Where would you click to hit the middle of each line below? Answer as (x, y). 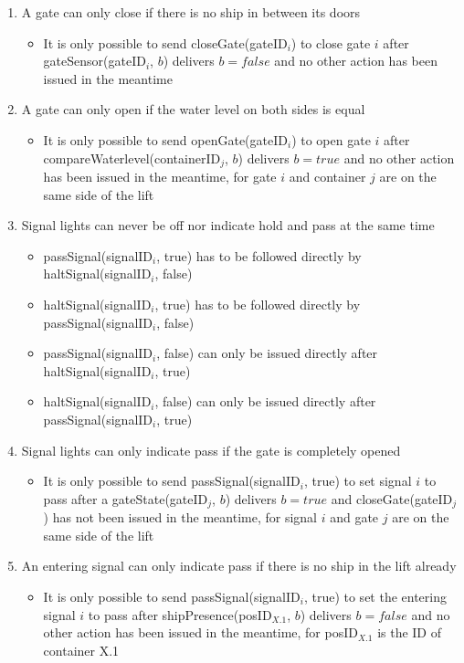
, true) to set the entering (375, 596)
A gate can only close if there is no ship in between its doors (191, 12)
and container (327, 177)
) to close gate (331, 42)
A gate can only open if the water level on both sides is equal (193, 109)
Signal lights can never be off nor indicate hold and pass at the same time (228, 225)
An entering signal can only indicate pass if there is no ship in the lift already (239, 566)
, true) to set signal (358, 481)
